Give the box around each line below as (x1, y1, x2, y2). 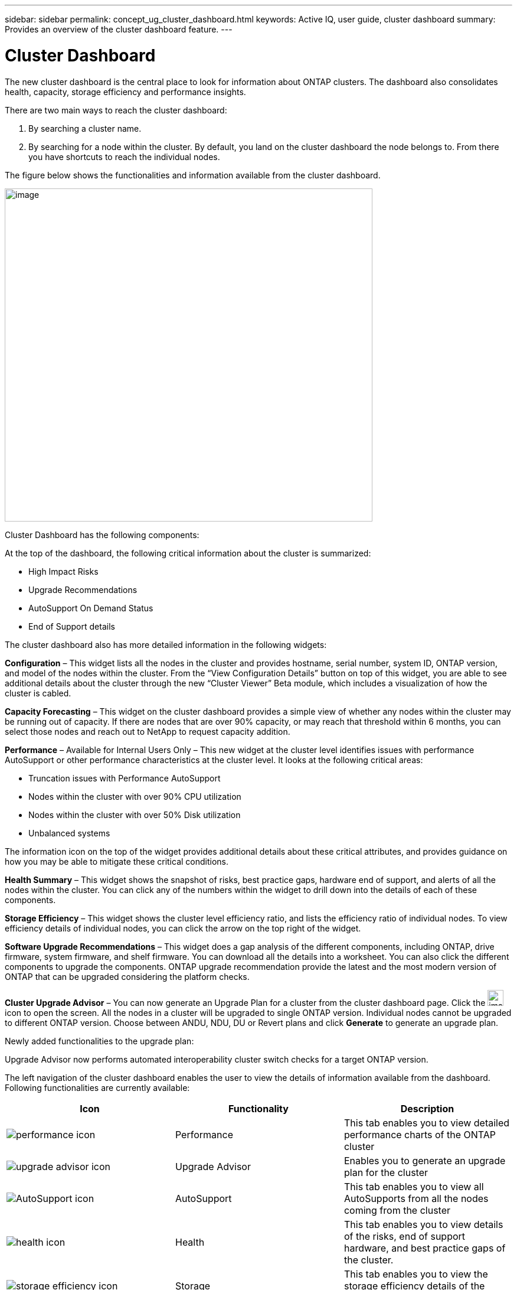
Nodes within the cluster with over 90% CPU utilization (28, 791, 241, 802)
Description (400, 1102, 454, 1115)
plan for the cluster (343, 1166, 428, 1178)
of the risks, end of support (343, 1230, 466, 1242)
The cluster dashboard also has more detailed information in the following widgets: (5, 639, 327, 650)
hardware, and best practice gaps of (343, 1242, 506, 1254)
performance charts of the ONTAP (343, 1128, 496, 1141)
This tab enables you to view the (343, 1268, 488, 1280)
